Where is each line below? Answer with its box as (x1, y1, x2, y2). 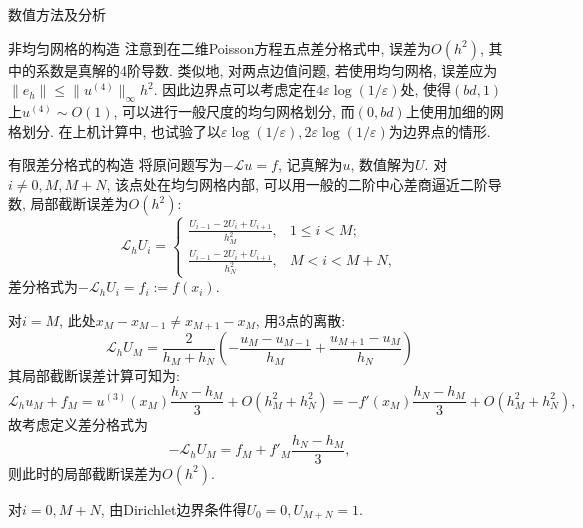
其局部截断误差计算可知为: (8, 365, 180, 386)
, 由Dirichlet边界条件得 (100, 498, 247, 519)
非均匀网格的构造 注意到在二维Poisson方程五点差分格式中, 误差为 (8, 37, 432, 58)
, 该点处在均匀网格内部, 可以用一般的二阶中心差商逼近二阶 (106, 173, 488, 194)
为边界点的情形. (388, 120, 491, 141)
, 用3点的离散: (255, 309, 346, 330)
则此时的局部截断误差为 (8, 462, 162, 483)
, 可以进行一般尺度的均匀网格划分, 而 (113, 100, 355, 121)
